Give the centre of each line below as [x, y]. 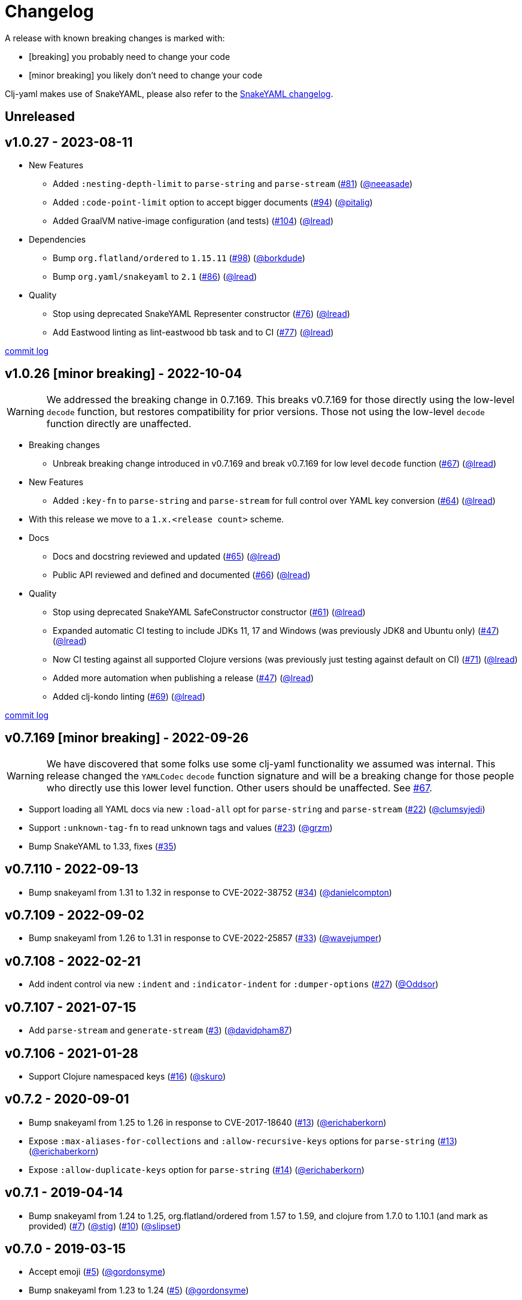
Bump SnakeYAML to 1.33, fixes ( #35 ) [103, 846]
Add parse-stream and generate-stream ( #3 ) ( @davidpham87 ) [160, 1030]
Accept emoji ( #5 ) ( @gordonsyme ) [97, 1272]
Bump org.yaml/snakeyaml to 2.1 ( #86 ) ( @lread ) [155, 277]
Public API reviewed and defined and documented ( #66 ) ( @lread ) [182, 575]
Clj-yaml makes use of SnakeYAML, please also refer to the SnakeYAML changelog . [169, 93]
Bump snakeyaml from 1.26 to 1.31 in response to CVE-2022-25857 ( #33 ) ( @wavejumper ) [205, 938]
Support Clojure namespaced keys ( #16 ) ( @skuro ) [128, 1076]
